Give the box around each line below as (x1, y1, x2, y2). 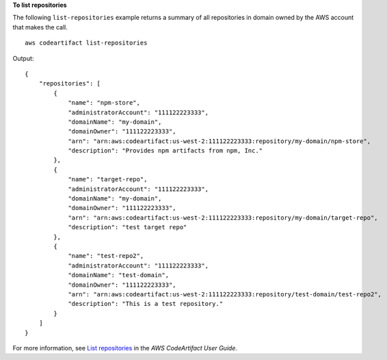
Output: (12, 54, 34, 62)
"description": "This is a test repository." (68, 300, 224, 308)
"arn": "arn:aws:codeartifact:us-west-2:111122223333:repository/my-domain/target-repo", (68, 214, 379, 222)
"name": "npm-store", (68, 99, 140, 107)
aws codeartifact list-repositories (25, 39, 148, 47)
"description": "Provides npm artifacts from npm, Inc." (68, 147, 263, 155)
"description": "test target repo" (68, 223, 187, 231)
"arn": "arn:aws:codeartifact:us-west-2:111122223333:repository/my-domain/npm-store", (68, 137, 371, 145)
